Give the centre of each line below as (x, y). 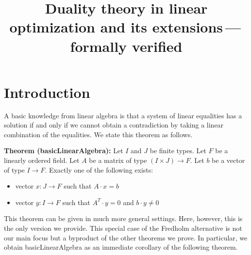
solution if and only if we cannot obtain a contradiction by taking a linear (114, 125)
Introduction (47, 92)
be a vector (228, 160)
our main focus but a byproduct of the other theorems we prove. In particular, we (126, 237)
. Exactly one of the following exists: (99, 169)
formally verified (126, 46)
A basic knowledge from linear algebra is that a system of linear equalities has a (123, 115)
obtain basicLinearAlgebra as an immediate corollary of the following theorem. (121, 247)
